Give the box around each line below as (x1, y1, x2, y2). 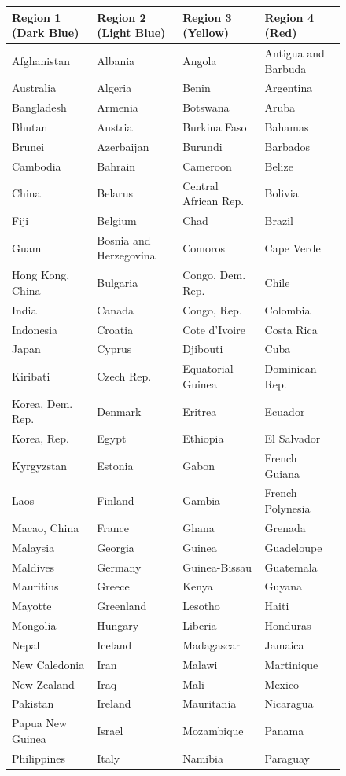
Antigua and (264, 44, 325, 61)
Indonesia (12, 321, 58, 337)
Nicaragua (264, 695, 314, 712)
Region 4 (264, 9, 314, 25)
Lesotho (182, 598, 220, 614)
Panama (264, 723, 304, 739)
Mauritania (182, 695, 237, 712)
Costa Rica (264, 321, 318, 337)
